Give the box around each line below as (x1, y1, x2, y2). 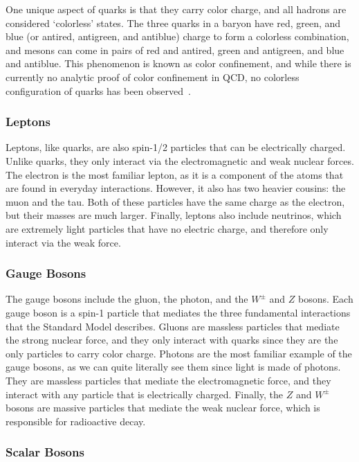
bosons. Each (298, 292, 353, 306)
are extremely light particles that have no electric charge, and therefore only (6, 221, 329, 236)
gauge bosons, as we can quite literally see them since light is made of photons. (6, 359, 341, 374)
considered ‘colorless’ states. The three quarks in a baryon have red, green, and (6, 15, 341, 30)
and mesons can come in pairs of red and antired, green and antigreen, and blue (6, 42, 344, 57)
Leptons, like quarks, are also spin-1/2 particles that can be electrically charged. (6, 140, 346, 154)
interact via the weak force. (6, 235, 121, 249)
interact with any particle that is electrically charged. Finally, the (6, 387, 284, 401)
